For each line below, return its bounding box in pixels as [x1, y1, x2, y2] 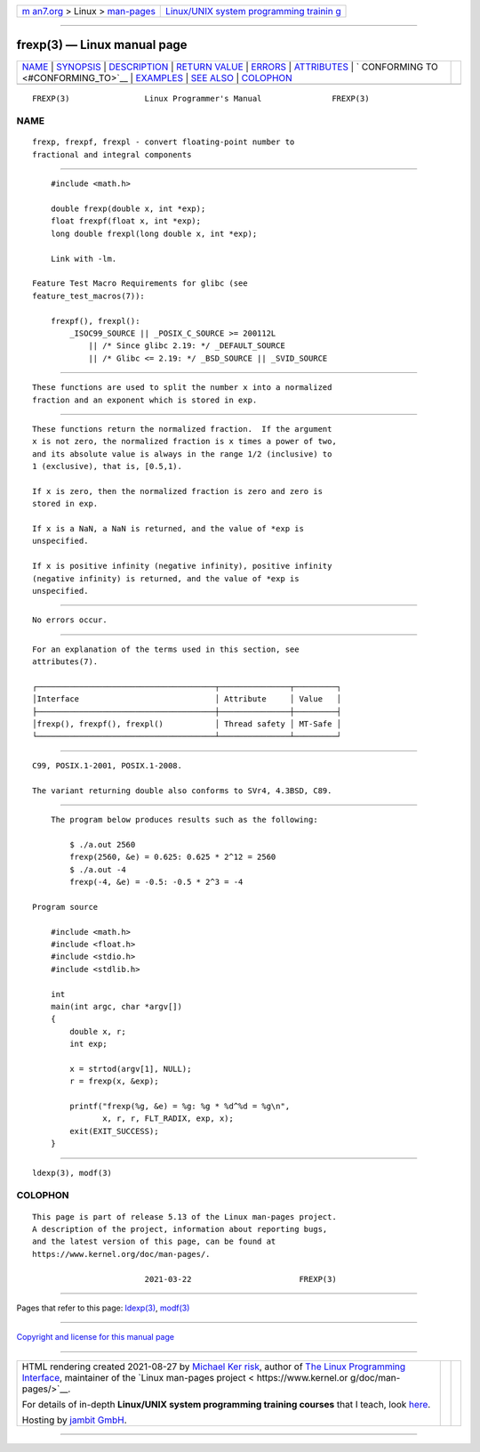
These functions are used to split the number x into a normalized [32, 383, 332, 393]
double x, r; [69, 1026, 126, 1036]
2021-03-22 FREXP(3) [144, 1274, 337, 1284]
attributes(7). [32, 657, 99, 667]
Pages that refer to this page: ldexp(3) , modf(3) [16, 1302, 190, 1313]
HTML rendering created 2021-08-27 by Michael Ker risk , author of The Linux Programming [21, 1360, 406, 1373]
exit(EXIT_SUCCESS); [69, 1126, 159, 1136]
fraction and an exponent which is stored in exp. [32, 394, 258, 405]
